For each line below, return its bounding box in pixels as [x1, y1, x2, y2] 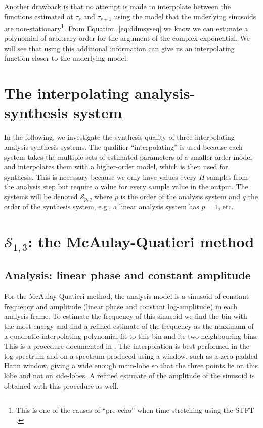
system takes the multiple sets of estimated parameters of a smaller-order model [4, 151, 252, 162]
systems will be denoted [4, 191, 78, 201]
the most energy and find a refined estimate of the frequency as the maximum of [4, 321, 254, 331]
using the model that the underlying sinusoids [114, 11, 256, 21]
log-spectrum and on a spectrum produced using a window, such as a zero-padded [4, 350, 258, 361]
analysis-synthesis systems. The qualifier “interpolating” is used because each [4, 141, 243, 152]
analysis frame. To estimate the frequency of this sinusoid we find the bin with [4, 311, 247, 321]
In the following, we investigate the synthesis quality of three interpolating [4, 132, 235, 142]
